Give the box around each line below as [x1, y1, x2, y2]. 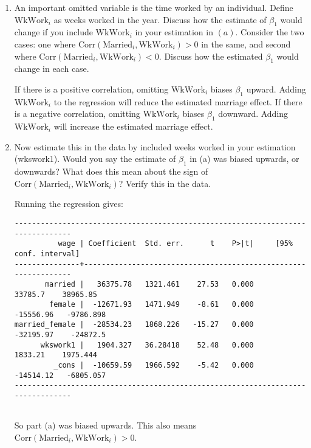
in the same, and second [201, 37, 291, 50]
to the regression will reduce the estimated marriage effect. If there [53, 95, 302, 108]
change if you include [14, 26, 93, 38]
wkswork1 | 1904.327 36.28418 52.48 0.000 [40, 340, 254, 349]
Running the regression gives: [14, 197, 123, 210]
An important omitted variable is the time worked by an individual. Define [14, 1, 293, 13]
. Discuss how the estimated [159, 49, 263, 62]
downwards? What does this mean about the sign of [14, 165, 208, 178]
